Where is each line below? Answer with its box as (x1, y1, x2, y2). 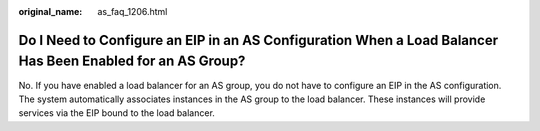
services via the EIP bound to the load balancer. (18, 107, 215, 119)
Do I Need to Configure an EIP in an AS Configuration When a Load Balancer (18, 31, 499, 49)
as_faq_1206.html (97, 6, 168, 17)
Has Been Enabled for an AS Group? (18, 53, 246, 70)
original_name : (18, 6, 83, 17)
